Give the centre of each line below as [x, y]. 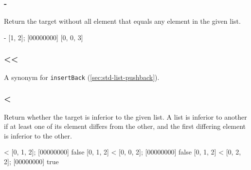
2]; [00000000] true [31, 161]
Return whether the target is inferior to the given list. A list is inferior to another [125, 116]
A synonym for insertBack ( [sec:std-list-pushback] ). [82, 77]
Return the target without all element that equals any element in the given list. [122, 21]
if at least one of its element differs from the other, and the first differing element [125, 126]
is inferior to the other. [38, 135]
